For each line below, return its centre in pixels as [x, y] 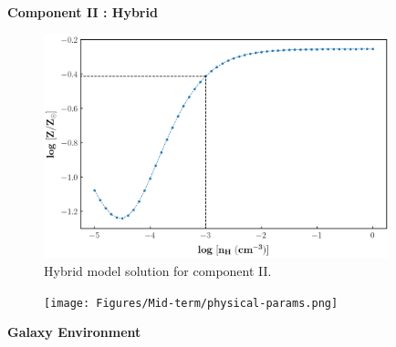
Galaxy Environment [74, 332]
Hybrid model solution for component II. [158, 270]
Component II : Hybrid [83, 12]
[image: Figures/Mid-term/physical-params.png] [191, 303]
